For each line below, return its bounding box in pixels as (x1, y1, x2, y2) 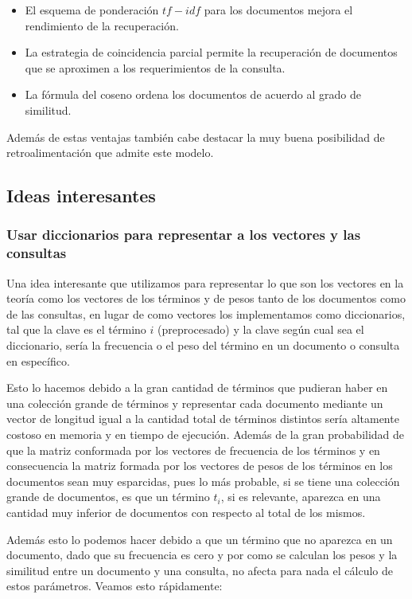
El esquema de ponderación (25, 2, 159, 18)
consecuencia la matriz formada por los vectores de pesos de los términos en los (6, 457, 393, 474)
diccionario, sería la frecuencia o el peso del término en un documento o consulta (6, 337, 400, 354)
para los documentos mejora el (204, 2, 353, 18)
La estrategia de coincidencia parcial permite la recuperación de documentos (25, 44, 398, 61)
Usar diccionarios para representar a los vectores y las (6, 225, 361, 245)
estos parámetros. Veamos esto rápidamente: (6, 577, 223, 594)
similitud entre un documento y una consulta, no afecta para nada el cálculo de (6, 562, 393, 578)
